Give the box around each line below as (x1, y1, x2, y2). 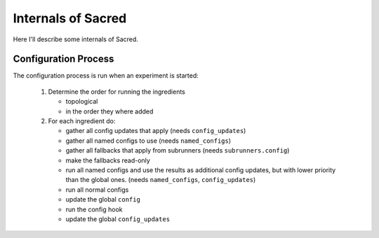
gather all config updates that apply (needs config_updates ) (65, 127, 246, 135)
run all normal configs (65, 185, 129, 194)
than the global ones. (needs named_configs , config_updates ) (65, 176, 256, 184)
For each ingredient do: (48, 117, 116, 125)
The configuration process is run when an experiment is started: (13, 71, 199, 80)
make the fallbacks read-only (65, 156, 150, 164)
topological (65, 97, 98, 106)
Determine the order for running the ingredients (48, 87, 186, 96)
